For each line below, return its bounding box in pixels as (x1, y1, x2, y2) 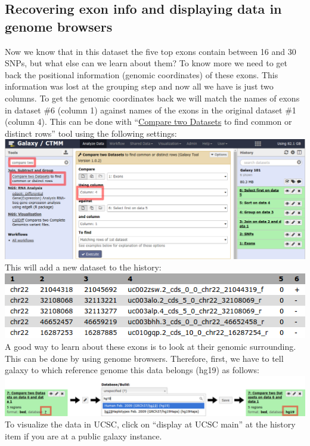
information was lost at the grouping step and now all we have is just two (5, 80, 274, 93)
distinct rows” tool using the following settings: (5, 127, 177, 139)
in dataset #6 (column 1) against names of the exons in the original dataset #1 (5, 103, 296, 116)
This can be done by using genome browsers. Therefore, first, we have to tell (5, 352, 284, 364)
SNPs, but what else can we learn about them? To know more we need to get (5, 57, 288, 69)
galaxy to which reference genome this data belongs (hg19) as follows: (5, 364, 259, 376)
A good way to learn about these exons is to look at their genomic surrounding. (5, 340, 296, 352)
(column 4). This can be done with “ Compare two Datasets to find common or (5, 115, 292, 128)
